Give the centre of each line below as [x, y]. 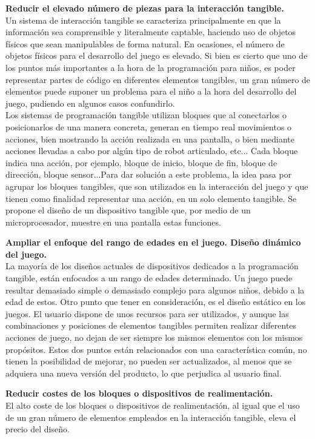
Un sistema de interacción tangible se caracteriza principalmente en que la [143, 20]
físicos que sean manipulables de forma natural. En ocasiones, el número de [145, 43]
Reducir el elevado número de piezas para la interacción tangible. [145, 8]
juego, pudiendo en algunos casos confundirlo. [90, 103]
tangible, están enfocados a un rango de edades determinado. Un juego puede [149, 278]
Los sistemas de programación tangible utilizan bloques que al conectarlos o [146, 115]
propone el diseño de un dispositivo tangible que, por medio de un [128, 210]
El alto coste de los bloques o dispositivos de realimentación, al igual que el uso [153, 405]
